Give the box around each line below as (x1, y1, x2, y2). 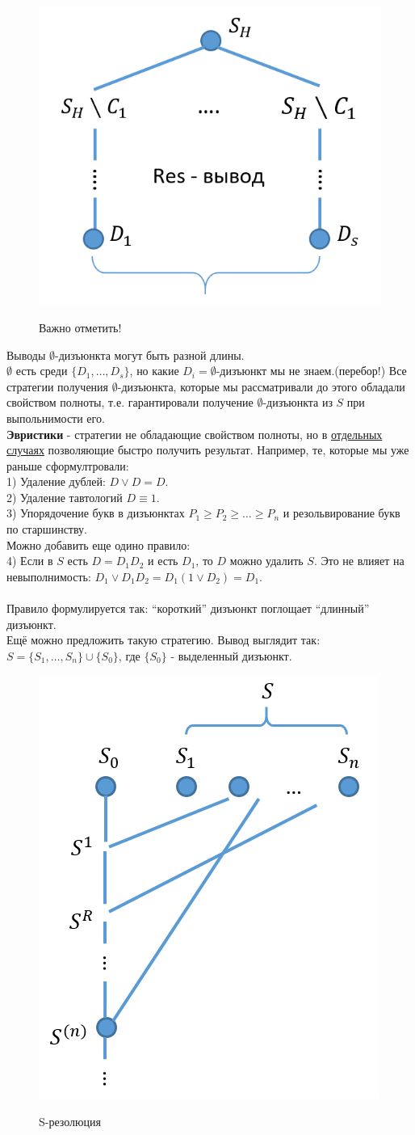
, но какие (129, 362, 179, 379)
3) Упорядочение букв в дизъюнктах (6, 504, 185, 521)
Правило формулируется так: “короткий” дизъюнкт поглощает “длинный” (6, 600, 370, 617)
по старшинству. (6, 521, 87, 538)
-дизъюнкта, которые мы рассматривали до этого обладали (117, 378, 405, 395)
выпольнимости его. (6, 409, 105, 426)
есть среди (15, 362, 68, 379)
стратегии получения (6, 378, 109, 395)
